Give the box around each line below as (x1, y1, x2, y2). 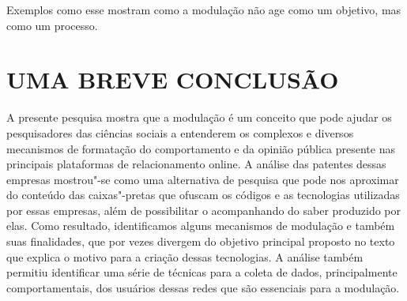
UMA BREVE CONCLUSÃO (6, 63, 339, 96)
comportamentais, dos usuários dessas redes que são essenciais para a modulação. (6, 279, 400, 295)
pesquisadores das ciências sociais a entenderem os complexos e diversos (6, 124, 354, 141)
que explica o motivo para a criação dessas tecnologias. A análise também (6, 248, 364, 265)
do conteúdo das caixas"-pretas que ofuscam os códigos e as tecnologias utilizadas (6, 186, 400, 203)
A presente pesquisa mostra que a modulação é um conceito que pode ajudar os (6, 109, 392, 126)
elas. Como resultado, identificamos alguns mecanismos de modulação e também (6, 217, 395, 234)
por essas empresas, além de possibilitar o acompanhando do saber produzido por (6, 201, 401, 218)
